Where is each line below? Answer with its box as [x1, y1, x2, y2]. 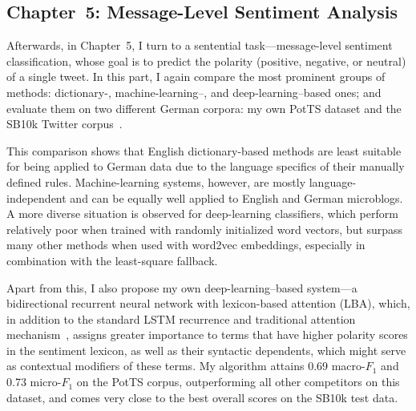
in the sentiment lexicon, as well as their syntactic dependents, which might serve [6, 341, 406, 358]
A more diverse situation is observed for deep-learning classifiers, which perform [6, 205, 398, 222]
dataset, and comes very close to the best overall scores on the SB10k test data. [6, 389, 398, 405]
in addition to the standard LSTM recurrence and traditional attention [6, 310, 356, 327]
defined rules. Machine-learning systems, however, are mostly [6, 173, 306, 190]
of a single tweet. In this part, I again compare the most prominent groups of [6, 68, 386, 85]
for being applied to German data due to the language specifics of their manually [6, 158, 405, 175]
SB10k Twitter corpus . [6, 115, 123, 132]
